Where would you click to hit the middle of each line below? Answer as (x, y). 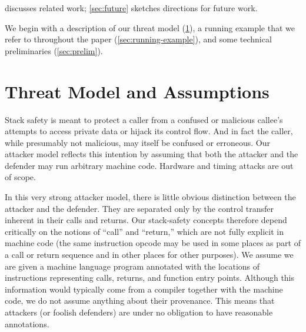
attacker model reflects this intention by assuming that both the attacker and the (152, 154)
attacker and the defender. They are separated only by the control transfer (139, 208)
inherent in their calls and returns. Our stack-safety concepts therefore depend (146, 220)
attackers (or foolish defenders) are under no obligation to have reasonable (139, 312)
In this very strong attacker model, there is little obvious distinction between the (150, 197)
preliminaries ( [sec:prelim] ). (54, 50)
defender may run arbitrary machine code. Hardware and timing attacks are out (149, 165)
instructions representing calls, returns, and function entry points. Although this (150, 278)
